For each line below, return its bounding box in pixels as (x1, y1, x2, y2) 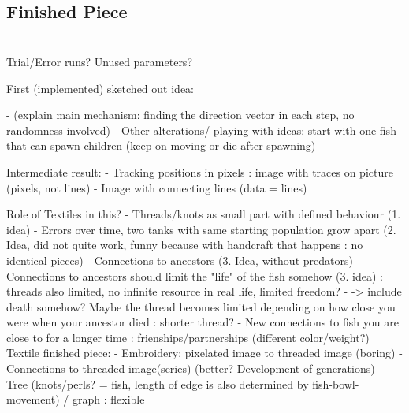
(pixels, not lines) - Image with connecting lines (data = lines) (6, 179, 307, 195)
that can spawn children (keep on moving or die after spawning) (6, 137, 316, 154)
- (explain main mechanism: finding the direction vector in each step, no (6, 106, 355, 123)
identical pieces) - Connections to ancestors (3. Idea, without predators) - (6, 251, 361, 268)
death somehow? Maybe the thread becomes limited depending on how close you (6, 298, 396, 314)
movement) (6, 391, 60, 407)
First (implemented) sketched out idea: (6, 80, 194, 96)
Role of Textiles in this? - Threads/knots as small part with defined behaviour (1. (6, 206, 401, 222)
